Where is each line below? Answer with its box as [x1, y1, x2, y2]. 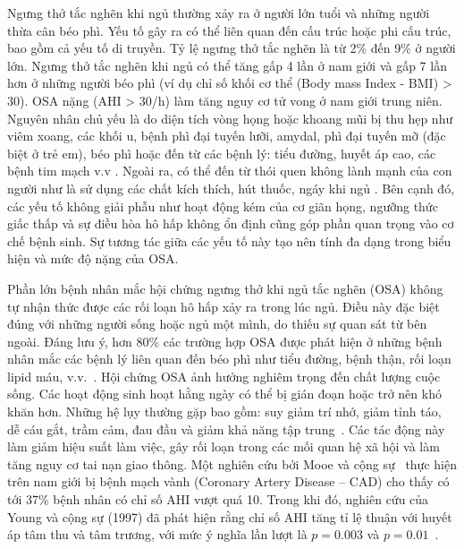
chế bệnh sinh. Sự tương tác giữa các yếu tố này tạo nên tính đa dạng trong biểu [7, 231, 451, 250]
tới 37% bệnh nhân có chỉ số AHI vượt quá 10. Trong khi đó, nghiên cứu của [7, 490, 429, 509]
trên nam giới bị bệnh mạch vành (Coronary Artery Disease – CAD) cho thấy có [7, 472, 450, 491]
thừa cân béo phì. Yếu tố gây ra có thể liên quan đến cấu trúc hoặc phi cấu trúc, [7, 21, 451, 39]
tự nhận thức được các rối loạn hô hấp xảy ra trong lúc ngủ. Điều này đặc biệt [7, 296, 440, 315]
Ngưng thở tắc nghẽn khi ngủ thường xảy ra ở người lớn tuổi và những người [7, 4, 430, 21]
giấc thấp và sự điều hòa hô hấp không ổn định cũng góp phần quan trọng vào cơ [7, 214, 454, 233]
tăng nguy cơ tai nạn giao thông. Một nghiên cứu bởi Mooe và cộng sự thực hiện [7, 454, 457, 473]
